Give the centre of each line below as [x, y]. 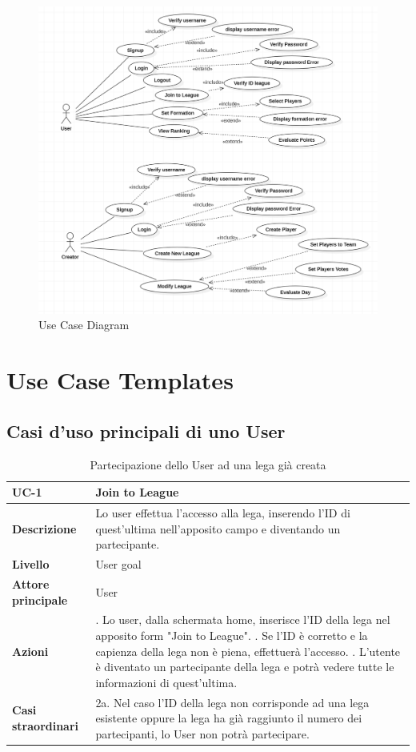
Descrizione [44, 528]
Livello [31, 564]
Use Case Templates [120, 380]
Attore [31, 583]
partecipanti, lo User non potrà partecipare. [202, 733]
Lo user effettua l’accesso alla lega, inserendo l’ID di [223, 513]
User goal [118, 564]
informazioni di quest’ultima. [166, 682]
